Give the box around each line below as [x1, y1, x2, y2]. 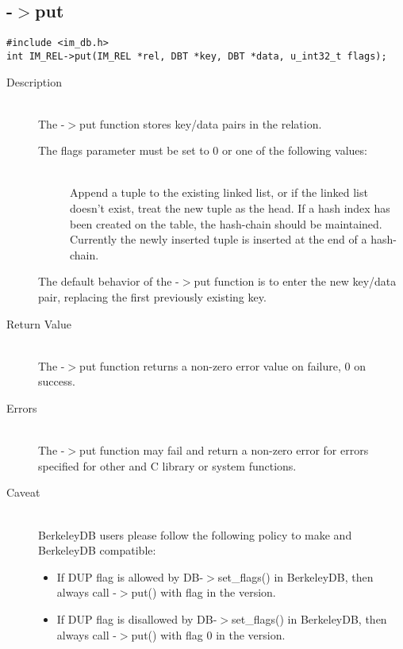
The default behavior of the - [38, 273, 179, 290]
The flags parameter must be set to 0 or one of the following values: [38, 142, 367, 159]
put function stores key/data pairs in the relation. [79, 115, 322, 132]
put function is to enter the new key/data [194, 273, 397, 290]
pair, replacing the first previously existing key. [38, 289, 267, 305]
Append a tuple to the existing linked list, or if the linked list [70, 184, 368, 201]
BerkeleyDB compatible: [38, 542, 156, 559]
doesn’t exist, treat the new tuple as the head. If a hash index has [70, 200, 390, 217]
